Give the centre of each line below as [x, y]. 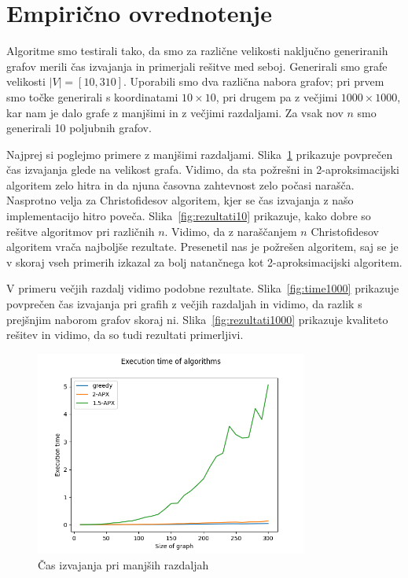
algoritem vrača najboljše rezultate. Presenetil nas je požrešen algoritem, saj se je [202, 247]
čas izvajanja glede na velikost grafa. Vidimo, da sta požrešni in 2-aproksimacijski [203, 169]
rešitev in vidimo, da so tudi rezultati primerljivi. [125, 335]
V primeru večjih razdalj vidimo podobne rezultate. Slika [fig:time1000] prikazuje [203, 288]
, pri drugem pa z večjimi [277, 96]
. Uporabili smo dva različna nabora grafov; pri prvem [254, 81]
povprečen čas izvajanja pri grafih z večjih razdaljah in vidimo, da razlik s [184, 304]
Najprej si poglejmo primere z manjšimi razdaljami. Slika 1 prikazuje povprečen [200, 154]
